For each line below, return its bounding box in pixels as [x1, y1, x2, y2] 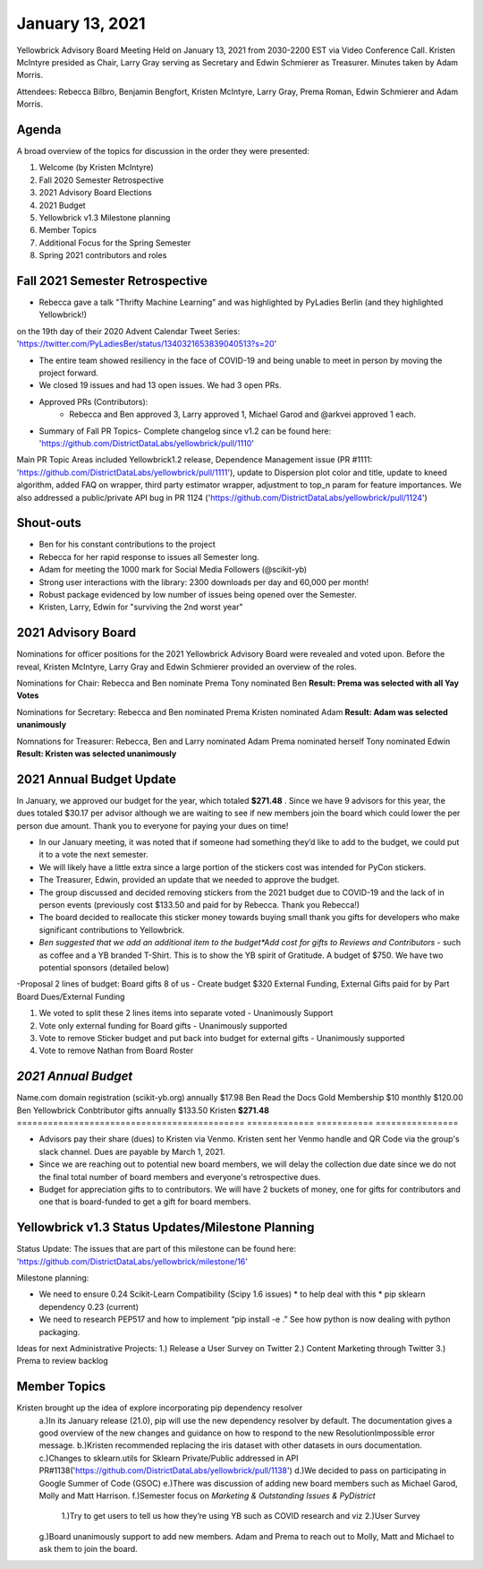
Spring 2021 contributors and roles [38, 250, 167, 261]
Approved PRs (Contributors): [38, 396, 148, 407]
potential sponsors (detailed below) [38, 962, 170, 972]
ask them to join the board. [38, 1544, 138, 1555]
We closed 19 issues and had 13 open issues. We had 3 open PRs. [38, 380, 282, 391]
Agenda [16, 122, 62, 137]
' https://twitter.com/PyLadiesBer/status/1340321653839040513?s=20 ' [16, 339, 277, 349]
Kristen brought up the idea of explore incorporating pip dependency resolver [16, 1402, 303, 1413]
